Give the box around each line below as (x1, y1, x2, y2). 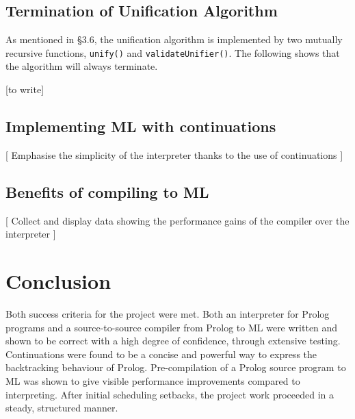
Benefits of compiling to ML (5, 181, 209, 202)
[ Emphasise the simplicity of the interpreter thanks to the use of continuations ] (5, 147, 343, 162)
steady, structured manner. (5, 401, 118, 415)
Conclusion (5, 267, 111, 295)
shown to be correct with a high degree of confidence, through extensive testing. (5, 333, 341, 348)
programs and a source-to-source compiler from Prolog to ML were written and (5, 320, 338, 334)
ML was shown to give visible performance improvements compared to (5, 373, 300, 388)
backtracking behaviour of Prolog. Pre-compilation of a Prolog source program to (5, 360, 346, 374)
